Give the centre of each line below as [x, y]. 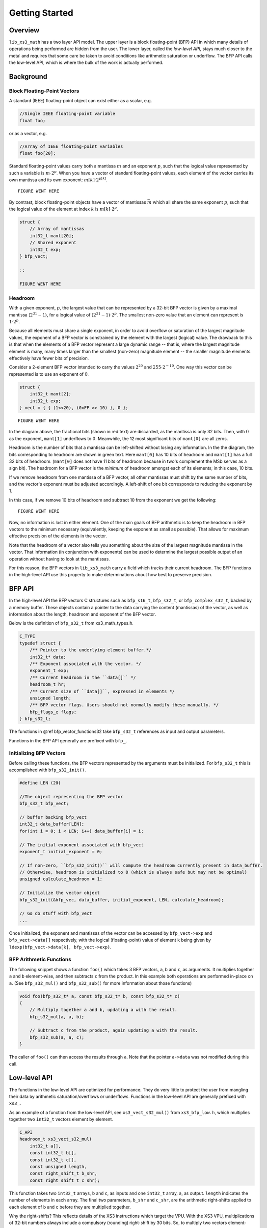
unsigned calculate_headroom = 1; [61, 879]
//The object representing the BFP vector [71, 796]
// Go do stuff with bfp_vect [56, 913]
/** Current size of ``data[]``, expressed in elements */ [102, 691]
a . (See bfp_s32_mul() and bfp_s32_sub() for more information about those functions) [100, 983]
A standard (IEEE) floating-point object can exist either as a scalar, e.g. [80, 101]
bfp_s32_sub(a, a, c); [57, 1037]
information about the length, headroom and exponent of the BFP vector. [82, 614]
